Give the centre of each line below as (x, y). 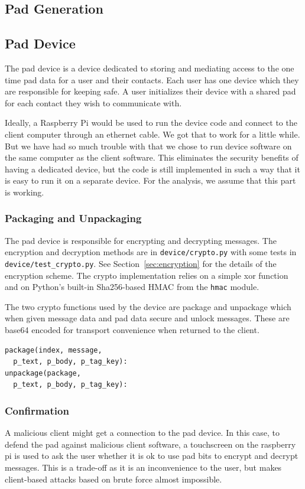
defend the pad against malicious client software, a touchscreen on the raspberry (150, 444)
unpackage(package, (43, 373)
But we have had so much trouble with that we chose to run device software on (148, 146)
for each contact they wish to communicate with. (93, 102)
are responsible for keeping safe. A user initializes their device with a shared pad (150, 91)
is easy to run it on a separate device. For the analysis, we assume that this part (150, 180)
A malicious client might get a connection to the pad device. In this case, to (142, 433)
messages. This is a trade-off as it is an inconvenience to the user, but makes (143, 467)
